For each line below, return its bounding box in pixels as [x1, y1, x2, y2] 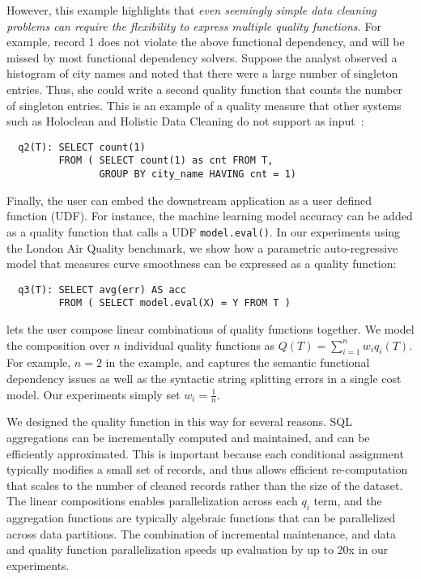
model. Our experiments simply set [6, 385, 181, 402]
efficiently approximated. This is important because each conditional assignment [6, 445, 404, 462]
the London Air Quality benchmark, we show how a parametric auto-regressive [6, 239, 398, 256]
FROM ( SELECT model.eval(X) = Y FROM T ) [58, 297, 291, 309]
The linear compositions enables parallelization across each [6, 492, 298, 509]
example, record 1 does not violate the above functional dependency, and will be [6, 33, 405, 50]
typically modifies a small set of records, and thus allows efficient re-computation [6, 461, 408, 478]
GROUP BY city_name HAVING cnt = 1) [99, 168, 296, 181]
